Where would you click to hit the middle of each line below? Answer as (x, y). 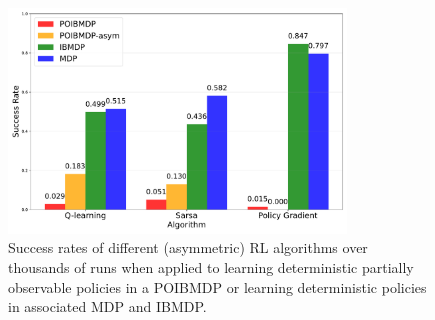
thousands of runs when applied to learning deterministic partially (211, 267)
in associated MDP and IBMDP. (107, 306)
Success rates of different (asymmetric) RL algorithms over (188, 247)
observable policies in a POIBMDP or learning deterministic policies (217, 286)
